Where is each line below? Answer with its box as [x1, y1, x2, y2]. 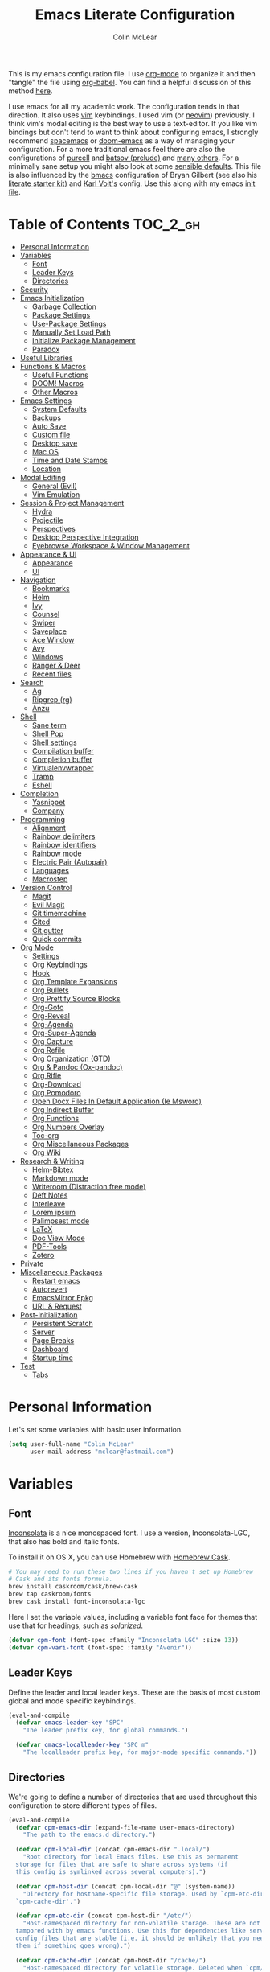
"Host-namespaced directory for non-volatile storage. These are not [22, 1920, 261, 1928]
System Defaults [31, 404, 87, 413]
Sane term [31, 720, 67, 729]
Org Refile [31, 1045, 66, 1054]
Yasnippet [31, 797, 66, 807]
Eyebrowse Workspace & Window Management [31, 540, 190, 550]
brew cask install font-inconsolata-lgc [8, 1598, 146, 1606]
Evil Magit [31, 899, 65, 910]
